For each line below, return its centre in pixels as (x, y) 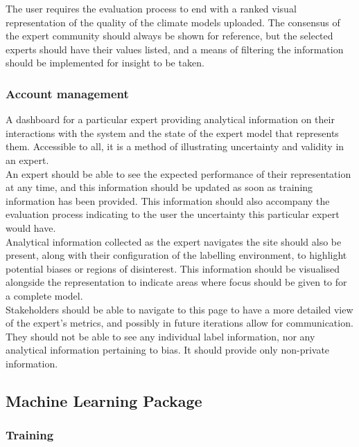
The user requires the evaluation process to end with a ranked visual (151, 8)
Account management (67, 93)
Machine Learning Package (104, 400)
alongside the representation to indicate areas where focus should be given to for (176, 282)
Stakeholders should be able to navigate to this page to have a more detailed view (179, 309)
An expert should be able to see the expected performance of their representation (178, 173)
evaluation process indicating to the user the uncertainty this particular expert (173, 214)
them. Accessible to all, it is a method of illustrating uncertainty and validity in (175, 146)
